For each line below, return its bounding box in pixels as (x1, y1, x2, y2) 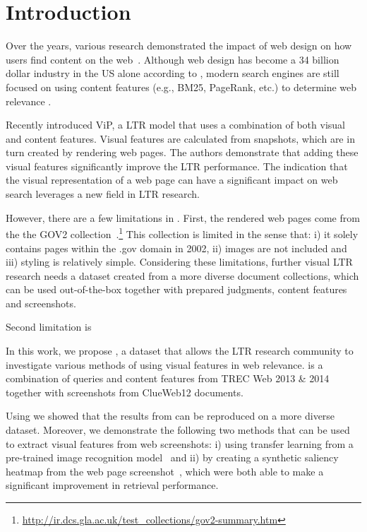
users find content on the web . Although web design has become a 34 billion (6, 52, 339, 66)
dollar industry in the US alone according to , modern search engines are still (6, 66, 339, 81)
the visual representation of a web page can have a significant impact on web (6, 172, 338, 187)
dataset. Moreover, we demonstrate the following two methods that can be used (6, 422, 350, 437)
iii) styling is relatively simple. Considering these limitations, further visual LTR (6, 254, 353, 269)
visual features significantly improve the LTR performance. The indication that (6, 158, 348, 173)
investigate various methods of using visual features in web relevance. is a (6, 357, 323, 372)
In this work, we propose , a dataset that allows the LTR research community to (6, 343, 354, 358)
